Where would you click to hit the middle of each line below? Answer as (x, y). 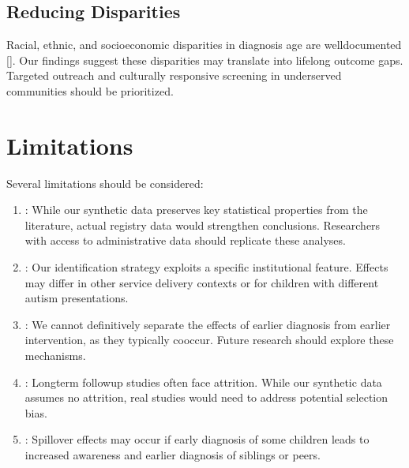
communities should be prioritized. (90, 90)
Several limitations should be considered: (105, 183)
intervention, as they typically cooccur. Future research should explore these (209, 340)
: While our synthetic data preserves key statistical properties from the (196, 210)
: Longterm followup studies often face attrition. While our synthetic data (203, 382)
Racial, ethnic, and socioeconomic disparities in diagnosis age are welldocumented (204, 45)
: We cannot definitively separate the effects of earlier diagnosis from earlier (208, 324)
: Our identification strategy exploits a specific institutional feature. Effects (206, 267)
